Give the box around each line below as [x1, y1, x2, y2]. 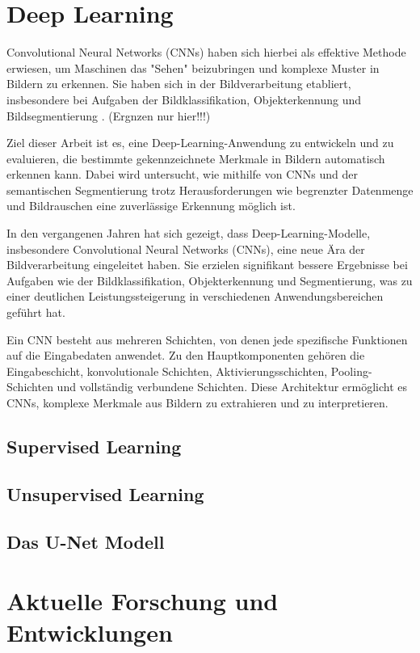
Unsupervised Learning [6, 481, 204, 506]
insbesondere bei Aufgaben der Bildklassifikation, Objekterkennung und [6, 91, 361, 107]
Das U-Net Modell [6, 529, 165, 554]
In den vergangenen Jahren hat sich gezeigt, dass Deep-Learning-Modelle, [6, 225, 371, 242]
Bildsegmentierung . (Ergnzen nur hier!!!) [6, 107, 211, 124]
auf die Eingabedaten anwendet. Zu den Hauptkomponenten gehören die [6, 347, 365, 364]
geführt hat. [6, 304, 65, 321]
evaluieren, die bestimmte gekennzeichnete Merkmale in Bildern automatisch [6, 150, 385, 166]
